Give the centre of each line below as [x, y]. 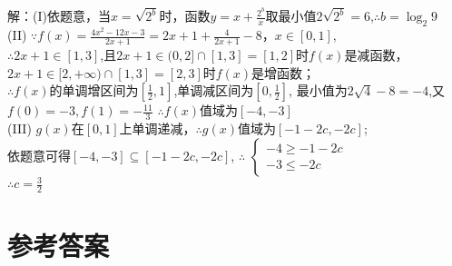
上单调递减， [157, 128]
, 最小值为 [318, 90]
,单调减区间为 [214, 90]
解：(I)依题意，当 [59, 16]
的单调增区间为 [94, 90]
